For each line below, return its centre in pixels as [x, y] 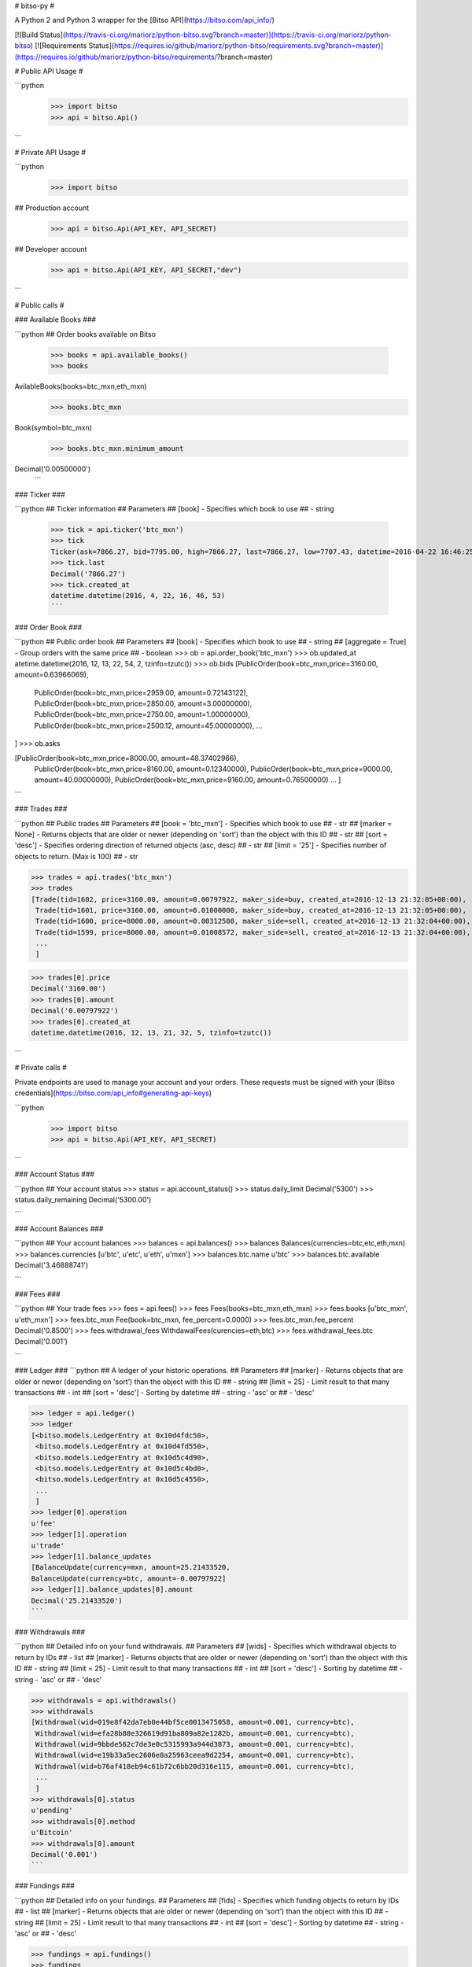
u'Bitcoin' [52, 1832]
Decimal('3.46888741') [52, 1265]
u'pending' [52, 1810]
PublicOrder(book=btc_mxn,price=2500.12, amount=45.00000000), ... [148, 725]
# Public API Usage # [49, 71]
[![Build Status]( [40, 35]
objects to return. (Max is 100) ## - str [76, 856]
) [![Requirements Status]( [72, 46]
